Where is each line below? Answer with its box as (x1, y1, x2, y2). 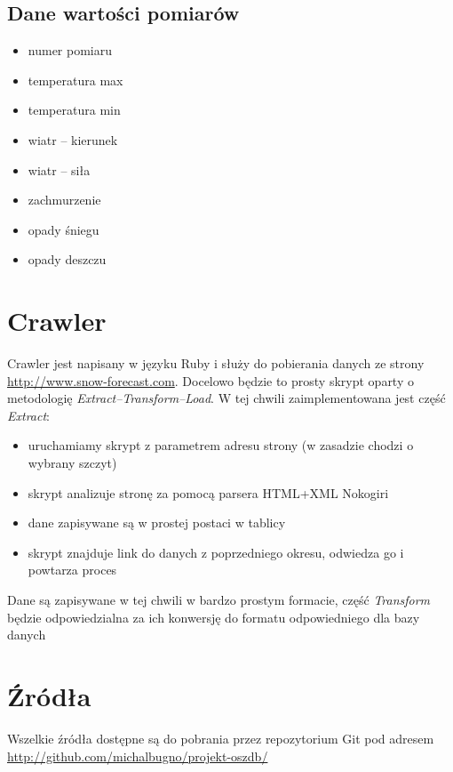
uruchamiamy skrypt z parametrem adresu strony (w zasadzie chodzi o (28, 436, 414, 454)
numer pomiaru (28, 41, 113, 60)
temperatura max (28, 70, 123, 89)
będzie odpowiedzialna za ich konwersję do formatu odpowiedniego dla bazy (7, 607, 420, 626)
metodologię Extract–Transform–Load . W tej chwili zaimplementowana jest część (7, 389, 446, 407)
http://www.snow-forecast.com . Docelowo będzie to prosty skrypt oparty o (7, 371, 414, 390)
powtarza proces (28, 560, 117, 579)
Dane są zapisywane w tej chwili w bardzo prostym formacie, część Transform (7, 591, 431, 609)
